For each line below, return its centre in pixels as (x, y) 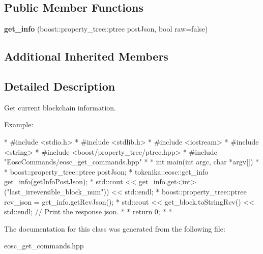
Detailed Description (60, 86)
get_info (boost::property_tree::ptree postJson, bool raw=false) (106, 29)
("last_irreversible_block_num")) (57, 191)
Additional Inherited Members (86, 56)
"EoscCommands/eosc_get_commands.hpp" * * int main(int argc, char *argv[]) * (132, 162)
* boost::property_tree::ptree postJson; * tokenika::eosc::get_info (106, 171)
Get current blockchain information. (60, 107)
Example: (19, 124)
